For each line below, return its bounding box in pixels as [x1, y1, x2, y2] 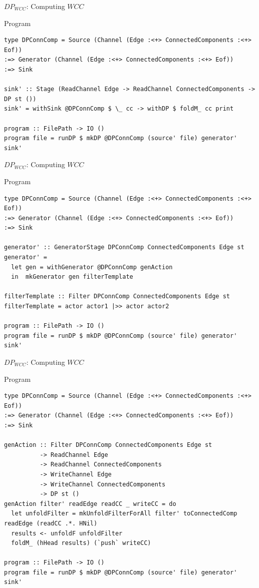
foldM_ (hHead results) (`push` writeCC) [11, 539, 151, 547]
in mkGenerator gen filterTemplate [11, 273, 133, 281]
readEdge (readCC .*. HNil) [4, 519, 98, 527]
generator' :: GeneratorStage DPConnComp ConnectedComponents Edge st [4, 244, 244, 251]
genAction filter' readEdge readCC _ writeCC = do [4, 500, 176, 507]
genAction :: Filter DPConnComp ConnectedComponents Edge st [4, 441, 212, 449]
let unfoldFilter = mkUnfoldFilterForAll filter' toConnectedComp [11, 510, 237, 517]
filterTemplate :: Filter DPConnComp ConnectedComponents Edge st [4, 293, 230, 300]
